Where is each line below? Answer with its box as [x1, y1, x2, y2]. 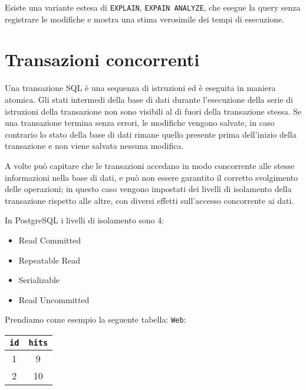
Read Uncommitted [18, 293, 90, 305]
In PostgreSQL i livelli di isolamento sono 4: [5, 214, 164, 226]
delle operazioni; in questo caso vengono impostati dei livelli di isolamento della [5, 183, 292, 195]
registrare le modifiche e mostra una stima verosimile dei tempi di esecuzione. [5, 12, 285, 25]
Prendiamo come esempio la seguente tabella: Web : [5, 313, 186, 326]
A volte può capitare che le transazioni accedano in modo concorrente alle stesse [5, 159, 295, 171]
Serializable [18, 274, 60, 286]
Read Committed [18, 233, 81, 246]
